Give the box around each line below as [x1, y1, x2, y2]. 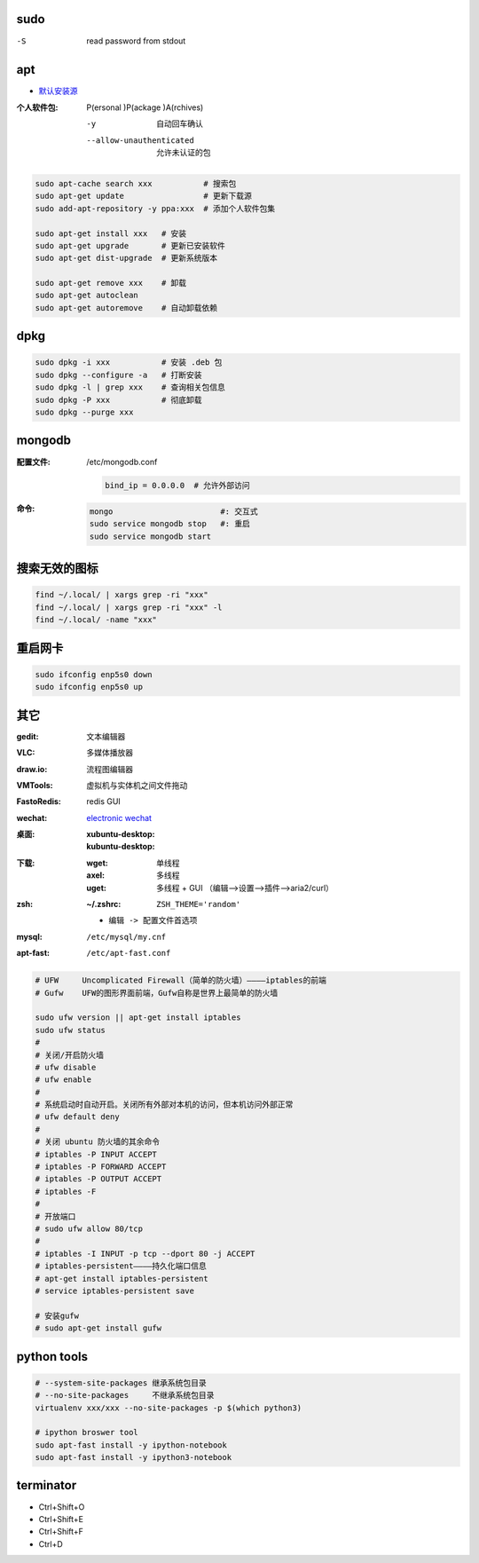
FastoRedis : [16, 796, 62, 807]
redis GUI [86, 796, 122, 807]
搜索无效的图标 [16, 561, 98, 576]
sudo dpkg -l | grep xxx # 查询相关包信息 [35, 383, 226, 392]
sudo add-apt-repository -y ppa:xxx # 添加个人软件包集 [35, 203, 275, 213]
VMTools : [16, 779, 53, 790]
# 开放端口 [35, 1212, 76, 1221]
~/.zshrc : [86, 899, 122, 910]
